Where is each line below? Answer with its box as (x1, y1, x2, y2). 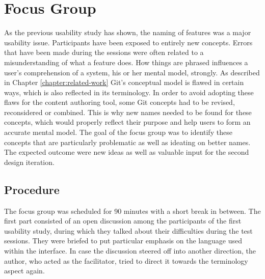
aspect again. (4, 265, 45, 276)
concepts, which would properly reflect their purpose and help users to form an (4, 117, 251, 127)
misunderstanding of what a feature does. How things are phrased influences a (4, 57, 248, 67)
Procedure (4, 181, 60, 197)
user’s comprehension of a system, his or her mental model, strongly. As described (4, 67, 260, 77)
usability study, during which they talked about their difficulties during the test (4, 225, 253, 236)
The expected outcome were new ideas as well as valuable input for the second (4, 147, 249, 157)
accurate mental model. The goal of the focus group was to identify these (4, 127, 232, 137)
